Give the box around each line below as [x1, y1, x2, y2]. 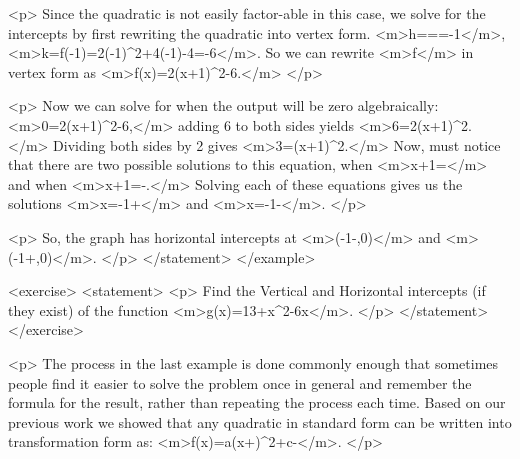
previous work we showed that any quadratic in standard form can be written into [8, 411, 512, 432]
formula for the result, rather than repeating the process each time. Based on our [8, 392, 506, 413]
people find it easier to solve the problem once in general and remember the [8, 372, 472, 393]
